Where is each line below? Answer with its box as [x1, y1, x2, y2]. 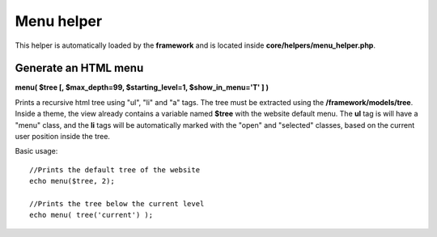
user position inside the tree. [15, 132, 111, 142]
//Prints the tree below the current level [29, 199, 205, 208]
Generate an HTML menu [15, 61, 144, 75]
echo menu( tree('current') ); [29, 210, 154, 220]
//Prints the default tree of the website [29, 165, 201, 174]
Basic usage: [15, 146, 58, 156]
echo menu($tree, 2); [29, 176, 115, 186]
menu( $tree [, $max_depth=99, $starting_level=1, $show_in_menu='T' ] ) [15, 83, 269, 92]
